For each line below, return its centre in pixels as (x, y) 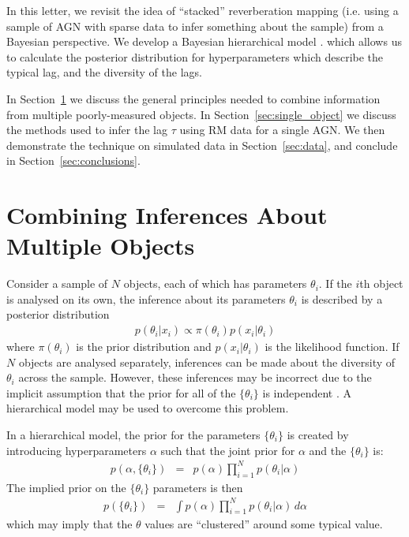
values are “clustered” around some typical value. (264, 524)
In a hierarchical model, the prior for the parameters (133, 435)
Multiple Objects (101, 246)
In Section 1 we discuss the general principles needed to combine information (193, 98)
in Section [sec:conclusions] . (73, 160)
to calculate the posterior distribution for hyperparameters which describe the (195, 56)
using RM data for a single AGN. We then (282, 130)
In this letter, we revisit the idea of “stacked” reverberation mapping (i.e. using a (203, 10)
